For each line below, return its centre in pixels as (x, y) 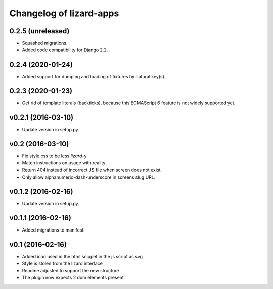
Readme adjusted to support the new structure (71, 270)
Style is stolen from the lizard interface (62, 264)
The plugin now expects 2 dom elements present (73, 278)
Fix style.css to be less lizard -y (54, 156)
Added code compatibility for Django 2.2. (65, 50)
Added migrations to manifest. (54, 230)
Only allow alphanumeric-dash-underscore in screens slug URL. (89, 177)
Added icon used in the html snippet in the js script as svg (82, 256)
